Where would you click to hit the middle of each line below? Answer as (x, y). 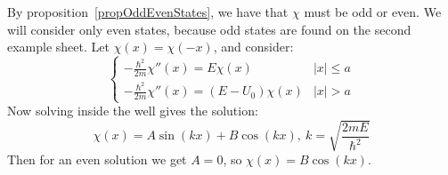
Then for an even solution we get (97, 159)
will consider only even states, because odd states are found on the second (209, 29)
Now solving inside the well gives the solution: (133, 111)
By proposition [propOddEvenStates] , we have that (148, 12)
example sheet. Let (58, 47)
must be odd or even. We (373, 12)
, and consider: (253, 47)
